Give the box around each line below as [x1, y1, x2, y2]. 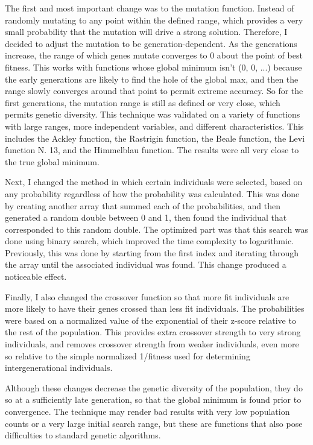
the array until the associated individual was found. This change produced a [5, 258, 286, 271]
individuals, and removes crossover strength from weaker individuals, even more [5, 338, 299, 350]
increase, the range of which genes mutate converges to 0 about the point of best [5, 49, 303, 62]
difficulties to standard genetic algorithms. [5, 429, 161, 441]
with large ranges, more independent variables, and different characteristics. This [5, 119, 304, 132]
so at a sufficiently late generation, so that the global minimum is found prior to [5, 393, 302, 406]
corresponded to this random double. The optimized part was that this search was [5, 222, 309, 235]
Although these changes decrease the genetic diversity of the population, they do [5, 381, 303, 394]
